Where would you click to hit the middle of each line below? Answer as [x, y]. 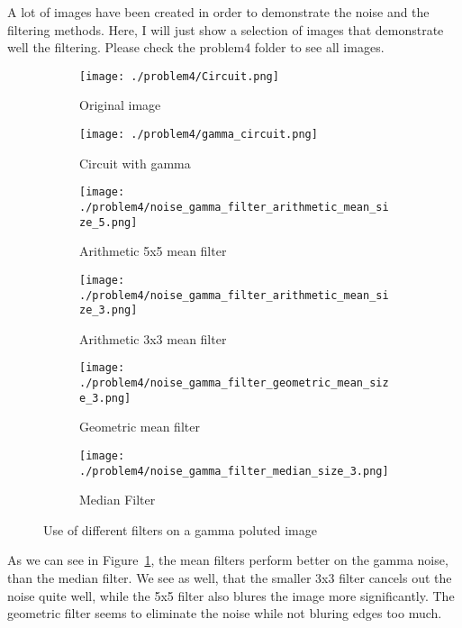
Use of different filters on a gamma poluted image [180, 529]
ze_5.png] [109, 222]
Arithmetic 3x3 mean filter [153, 338]
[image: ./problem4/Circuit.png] [179, 76]
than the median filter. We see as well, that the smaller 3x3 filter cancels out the [230, 578]
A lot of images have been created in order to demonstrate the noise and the [218, 12]
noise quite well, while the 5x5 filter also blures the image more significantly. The [231, 595]
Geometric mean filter [140, 427]
